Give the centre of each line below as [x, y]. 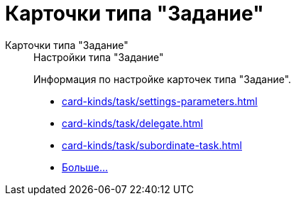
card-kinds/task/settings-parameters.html [160, 101]
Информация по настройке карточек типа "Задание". [163, 79]
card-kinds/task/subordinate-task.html [152, 145]
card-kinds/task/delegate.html [132, 123]
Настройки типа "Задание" [99, 57]
